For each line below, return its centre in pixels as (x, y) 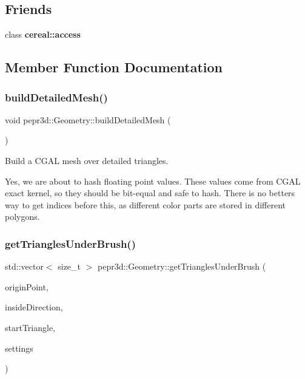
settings (19, 348)
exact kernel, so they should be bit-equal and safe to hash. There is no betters (150, 193)
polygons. (22, 217)
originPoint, (27, 286)
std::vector (24, 266)
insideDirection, (34, 307)
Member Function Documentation (114, 67)
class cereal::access (43, 34)
